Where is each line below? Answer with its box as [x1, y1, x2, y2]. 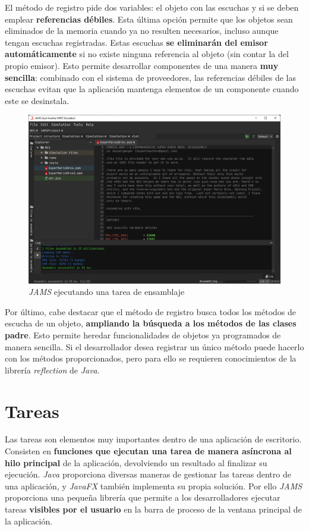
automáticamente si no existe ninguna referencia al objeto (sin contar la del [5, 48, 289, 60]
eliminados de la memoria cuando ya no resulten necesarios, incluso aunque [5, 24, 279, 37]
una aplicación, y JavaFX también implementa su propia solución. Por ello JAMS [5, 479, 302, 492]
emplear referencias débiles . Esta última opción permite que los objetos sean [5, 12, 293, 25]
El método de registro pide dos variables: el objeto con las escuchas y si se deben [5, 1, 299, 13]
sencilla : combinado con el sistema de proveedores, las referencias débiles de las [5, 71, 296, 83]
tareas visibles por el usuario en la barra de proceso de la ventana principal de [5, 503, 302, 515]
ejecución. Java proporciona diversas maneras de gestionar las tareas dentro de [5, 468, 291, 480]
